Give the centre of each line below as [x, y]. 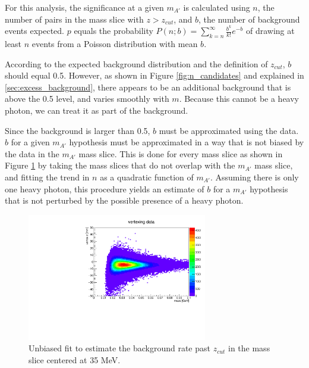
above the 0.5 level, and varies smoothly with [87, 99]
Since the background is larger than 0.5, [78, 130]
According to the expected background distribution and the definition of [136, 63]
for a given [30, 142]
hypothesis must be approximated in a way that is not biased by [187, 142]
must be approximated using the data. [229, 130]
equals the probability [113, 31]
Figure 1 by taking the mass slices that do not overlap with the [120, 165]
